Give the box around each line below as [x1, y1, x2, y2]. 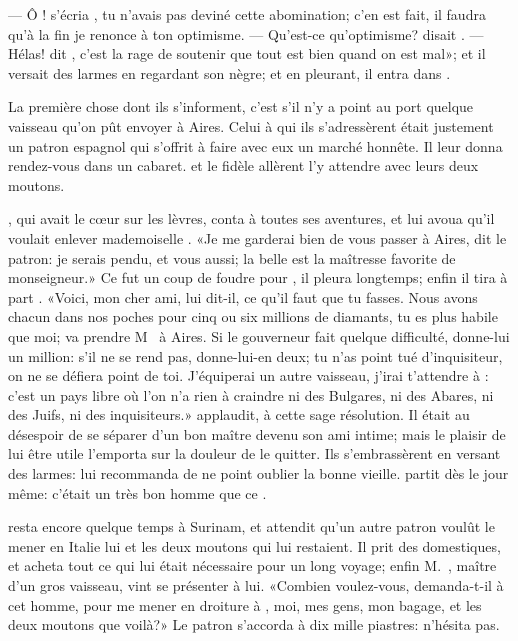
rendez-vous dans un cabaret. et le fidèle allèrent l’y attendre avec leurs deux [8, 155, 479, 176]
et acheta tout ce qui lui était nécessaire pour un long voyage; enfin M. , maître [8, 555, 497, 576]
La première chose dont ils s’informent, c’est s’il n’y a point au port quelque [8, 96, 474, 117]
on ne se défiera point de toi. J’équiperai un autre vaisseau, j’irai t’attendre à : [8, 365, 489, 386]
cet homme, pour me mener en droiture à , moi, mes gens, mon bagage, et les [8, 594, 482, 615]
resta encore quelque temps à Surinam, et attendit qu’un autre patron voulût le [8, 516, 495, 537]
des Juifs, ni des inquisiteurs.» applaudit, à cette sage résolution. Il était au [8, 404, 470, 425]
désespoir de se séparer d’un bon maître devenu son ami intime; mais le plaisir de [8, 423, 506, 444]
